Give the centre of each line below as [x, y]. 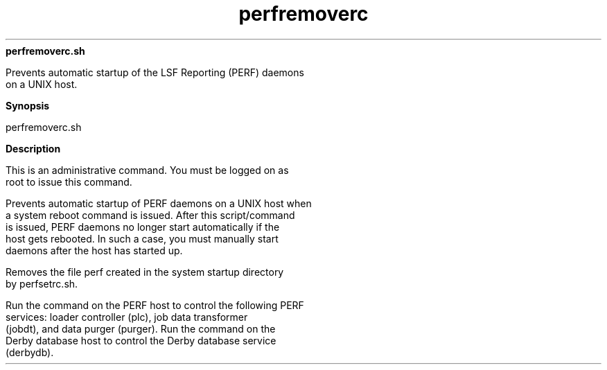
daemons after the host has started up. [94, 250]
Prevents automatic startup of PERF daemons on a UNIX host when [159, 203]
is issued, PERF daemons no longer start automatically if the [143, 227]
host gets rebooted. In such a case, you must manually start [142, 238]
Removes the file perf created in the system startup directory [145, 272]
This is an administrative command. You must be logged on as [147, 170]
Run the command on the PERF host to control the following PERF [155, 305]
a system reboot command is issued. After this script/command [150, 215]
